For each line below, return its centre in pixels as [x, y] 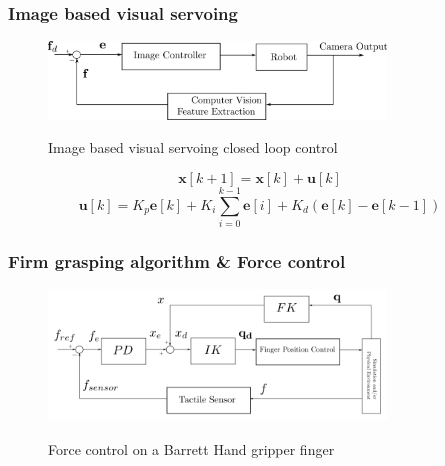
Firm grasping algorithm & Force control [177, 260]
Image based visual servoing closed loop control [193, 147]
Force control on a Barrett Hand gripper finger [191, 448]
